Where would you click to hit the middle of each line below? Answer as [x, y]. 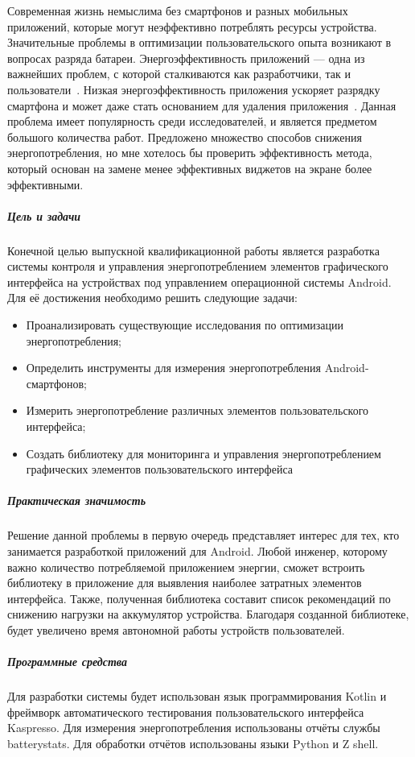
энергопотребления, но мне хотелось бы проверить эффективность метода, [190, 153]
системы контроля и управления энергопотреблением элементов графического [198, 266]
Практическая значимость [77, 501]
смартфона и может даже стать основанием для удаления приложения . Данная [202, 105]
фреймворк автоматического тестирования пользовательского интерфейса [186, 711]
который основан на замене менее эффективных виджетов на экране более [190, 168]
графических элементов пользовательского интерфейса [159, 469]
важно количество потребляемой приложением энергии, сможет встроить [186, 567]
